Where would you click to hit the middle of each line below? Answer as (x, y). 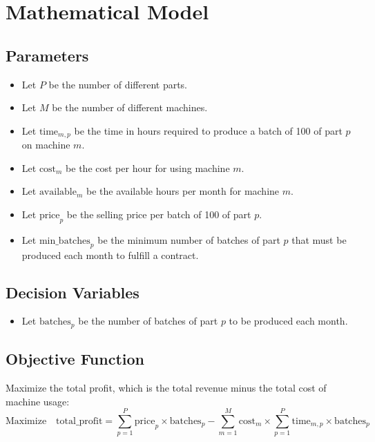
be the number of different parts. (118, 84)
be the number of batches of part (148, 321)
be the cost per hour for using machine (148, 167)
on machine (46, 145)
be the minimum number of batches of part (189, 239)
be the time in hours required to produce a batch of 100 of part (208, 130)
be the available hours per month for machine (183, 191)
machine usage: (38, 401)
